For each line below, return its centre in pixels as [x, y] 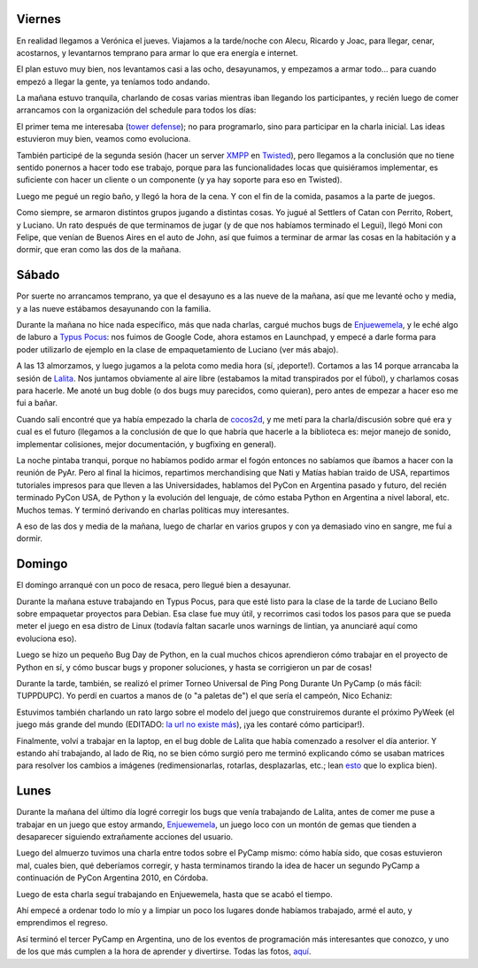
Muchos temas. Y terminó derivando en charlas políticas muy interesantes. [153, 510]
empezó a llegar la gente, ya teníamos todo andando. [113, 81]
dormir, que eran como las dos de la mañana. [99, 250]
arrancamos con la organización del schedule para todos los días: [136, 110]
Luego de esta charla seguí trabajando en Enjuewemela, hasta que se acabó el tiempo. [174, 894]
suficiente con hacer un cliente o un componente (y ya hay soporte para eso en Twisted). [179, 180]
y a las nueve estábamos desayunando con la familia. [114, 308]
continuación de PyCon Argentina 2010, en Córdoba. [112, 878]
